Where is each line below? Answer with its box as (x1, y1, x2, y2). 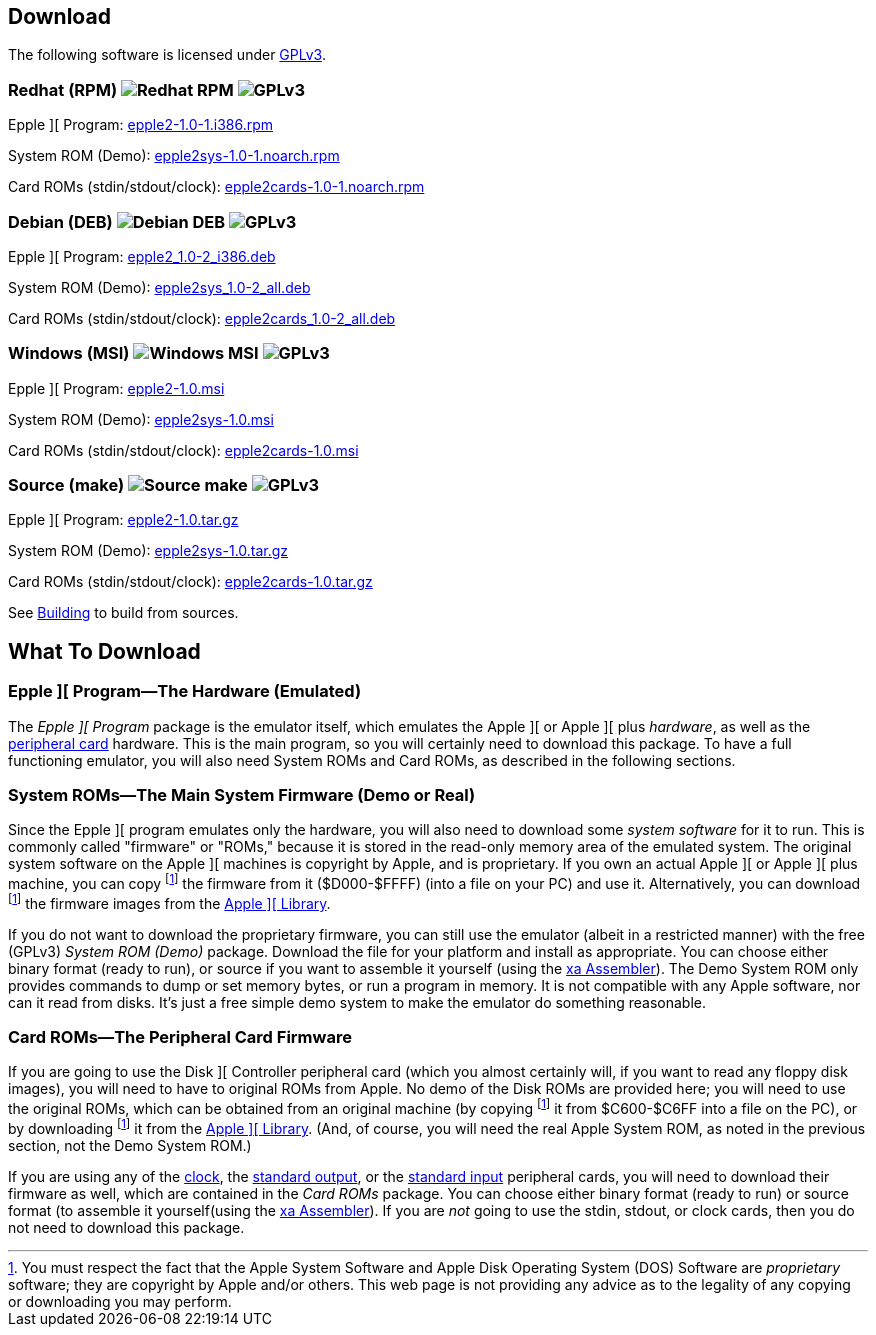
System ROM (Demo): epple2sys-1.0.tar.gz (8, 542, 289, 560)
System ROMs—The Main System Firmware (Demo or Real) (8, 785, 476, 806)
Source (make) (8, 475, 125, 496)
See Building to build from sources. (8, 604, 239, 622)
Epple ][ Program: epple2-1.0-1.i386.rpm (8, 116, 274, 134)
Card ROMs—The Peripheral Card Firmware (8, 1027, 352, 1048)
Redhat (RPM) (8, 79, 118, 100)
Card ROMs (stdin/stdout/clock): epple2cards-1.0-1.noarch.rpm (8, 178, 425, 196)
